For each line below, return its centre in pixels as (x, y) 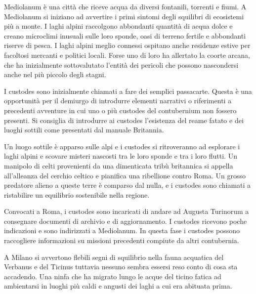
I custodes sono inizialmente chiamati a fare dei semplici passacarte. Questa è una (128, 91)
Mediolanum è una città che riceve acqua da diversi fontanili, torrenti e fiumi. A (125, 6)
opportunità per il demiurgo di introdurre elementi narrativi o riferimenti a (118, 101)
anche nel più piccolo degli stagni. (55, 74)
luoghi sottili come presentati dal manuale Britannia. (84, 130)
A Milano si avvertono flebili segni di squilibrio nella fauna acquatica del (114, 257)
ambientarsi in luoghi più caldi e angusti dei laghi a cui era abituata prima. (118, 286)
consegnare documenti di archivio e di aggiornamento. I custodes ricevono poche (126, 221)
